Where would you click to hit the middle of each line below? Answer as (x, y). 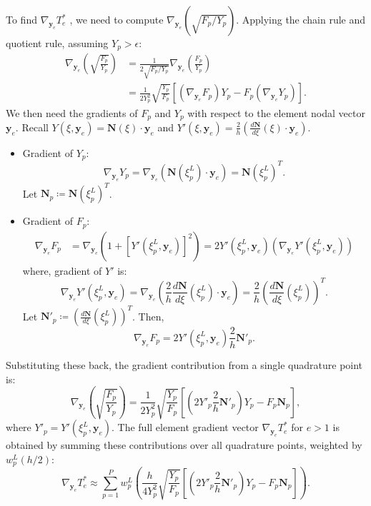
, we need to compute (117, 19)
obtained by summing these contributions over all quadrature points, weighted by (184, 445)
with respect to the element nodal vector (276, 112)
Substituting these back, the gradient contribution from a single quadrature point (184, 364)
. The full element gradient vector (185, 427)
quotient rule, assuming (57, 43)
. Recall (32, 127)
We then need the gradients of (72, 112)
